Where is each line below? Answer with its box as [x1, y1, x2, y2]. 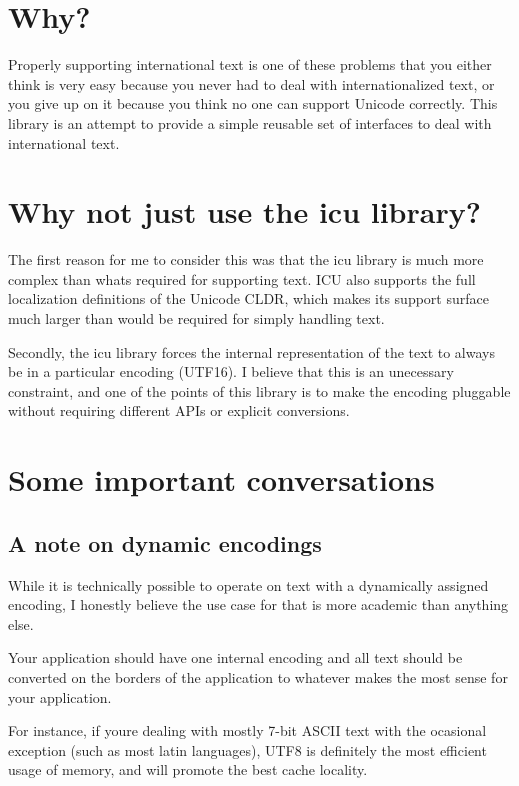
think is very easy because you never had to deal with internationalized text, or [8, 73, 495, 94]
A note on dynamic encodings [8, 527, 322, 558]
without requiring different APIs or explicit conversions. [8, 400, 350, 421]
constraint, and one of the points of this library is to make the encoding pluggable [8, 380, 511, 401]
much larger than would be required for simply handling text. [8, 308, 385, 328]
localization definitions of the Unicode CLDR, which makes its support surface [8, 288, 489, 309]
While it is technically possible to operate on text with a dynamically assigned [8, 574, 489, 595]
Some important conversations [8, 459, 435, 500]
